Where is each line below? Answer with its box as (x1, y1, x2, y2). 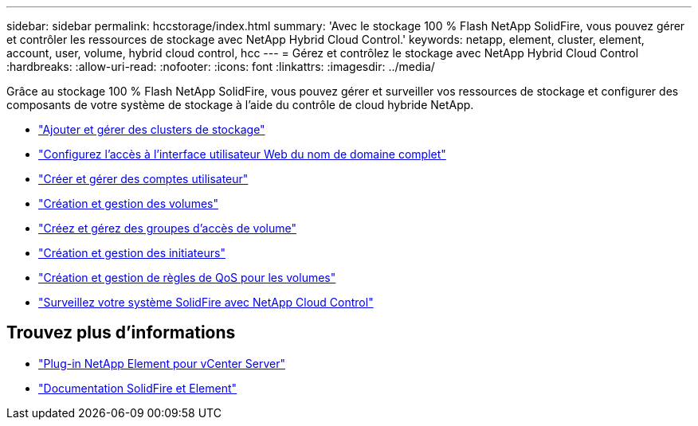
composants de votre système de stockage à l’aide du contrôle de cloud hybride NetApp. (6, 98, 474, 111)
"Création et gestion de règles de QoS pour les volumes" (38, 271, 336, 284)
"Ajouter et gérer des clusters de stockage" (38, 123, 265, 136)
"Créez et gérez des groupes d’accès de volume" (38, 221, 296, 235)
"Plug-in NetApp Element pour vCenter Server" (38, 356, 285, 370)
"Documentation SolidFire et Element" (38, 381, 237, 395)
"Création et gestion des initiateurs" (38, 246, 225, 260)
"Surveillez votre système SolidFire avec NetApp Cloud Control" (38, 295, 374, 309)
